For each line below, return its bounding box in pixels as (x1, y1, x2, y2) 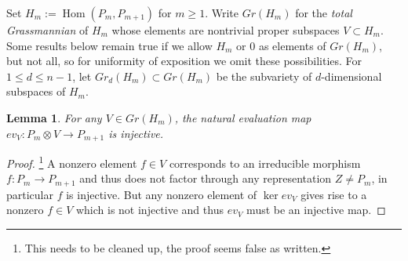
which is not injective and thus (75, 201, 224, 218)
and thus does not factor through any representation (79, 170, 332, 187)
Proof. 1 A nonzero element (6, 153, 137, 171)
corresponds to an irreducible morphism (169, 154, 361, 171)
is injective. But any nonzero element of (66, 186, 257, 202)
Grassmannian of (6, 22, 89, 38)
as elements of (258, 37, 326, 53)
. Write (205, 5, 239, 20)
